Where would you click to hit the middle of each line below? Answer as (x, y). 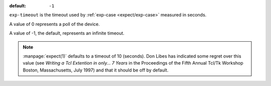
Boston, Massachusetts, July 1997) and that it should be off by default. (96, 70)
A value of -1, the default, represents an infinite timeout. (67, 33)
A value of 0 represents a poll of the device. (54, 24)
